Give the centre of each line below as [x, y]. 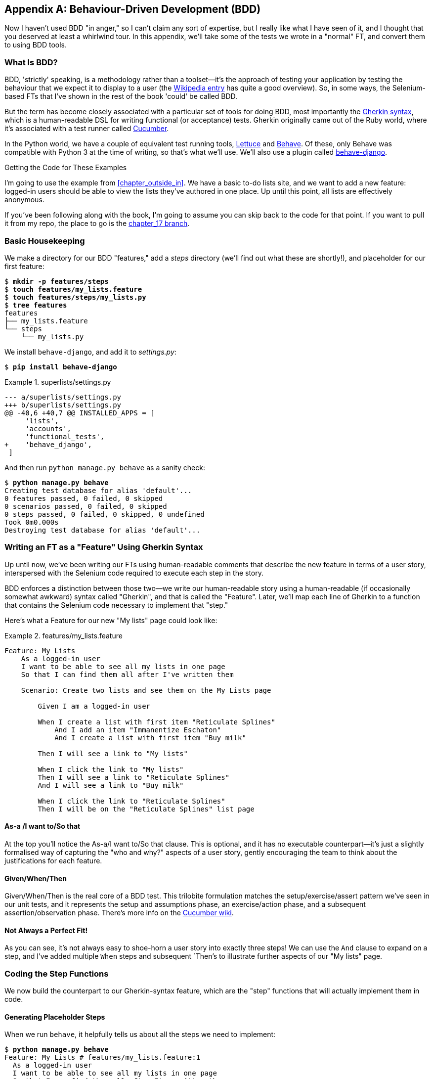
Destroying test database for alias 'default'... [103, 530]
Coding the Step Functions [57, 973]
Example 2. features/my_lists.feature [64, 635]
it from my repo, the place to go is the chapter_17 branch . [97, 224]
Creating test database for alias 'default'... [98, 490]
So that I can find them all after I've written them [127, 674]
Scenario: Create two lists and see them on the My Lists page [146, 690]
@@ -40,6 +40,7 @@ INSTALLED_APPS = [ [80, 413]
